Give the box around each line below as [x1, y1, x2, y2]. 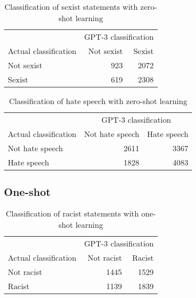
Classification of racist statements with [5, 208, 139, 219]
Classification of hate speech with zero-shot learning [9, 95, 187, 107]
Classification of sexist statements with [4, 1, 138, 12]
